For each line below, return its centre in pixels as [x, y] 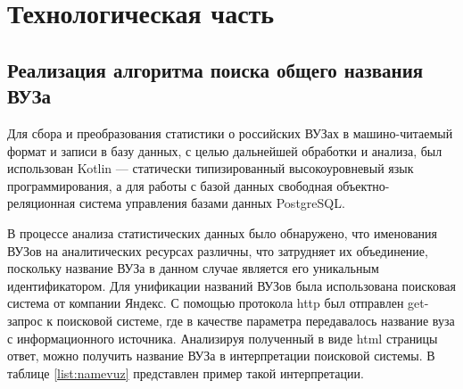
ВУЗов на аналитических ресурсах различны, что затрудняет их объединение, [218, 250]
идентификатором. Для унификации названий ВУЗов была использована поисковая [231, 285]
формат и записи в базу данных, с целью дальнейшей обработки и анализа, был [225, 150]
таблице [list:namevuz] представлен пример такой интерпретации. [186, 372]
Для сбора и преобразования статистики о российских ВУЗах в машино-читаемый [230, 132]
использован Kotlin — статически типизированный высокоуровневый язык [211, 168]
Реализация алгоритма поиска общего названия [215, 69]
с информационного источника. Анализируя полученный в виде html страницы [223, 338]
